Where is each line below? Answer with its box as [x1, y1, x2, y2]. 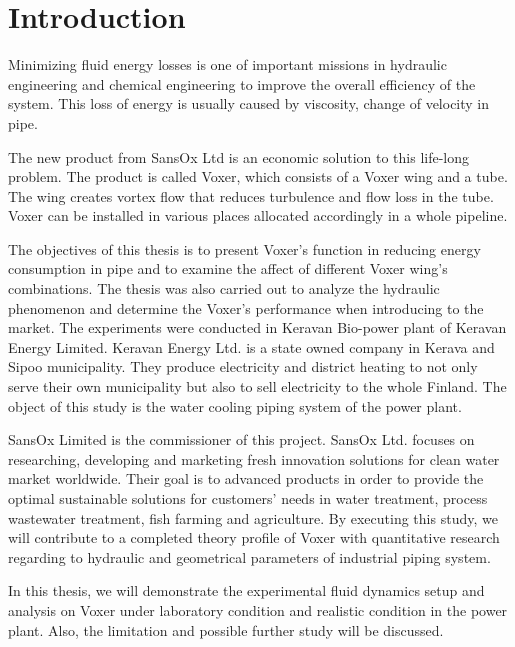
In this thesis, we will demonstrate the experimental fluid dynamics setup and [8, 580, 485, 601]
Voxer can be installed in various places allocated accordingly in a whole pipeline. [8, 205, 508, 226]
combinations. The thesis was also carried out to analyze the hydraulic [8, 278, 440, 299]
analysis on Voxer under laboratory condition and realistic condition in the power [8, 599, 508, 620]
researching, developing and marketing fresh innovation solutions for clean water [8, 448, 500, 469]
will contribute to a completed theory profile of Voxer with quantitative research [8, 527, 500, 548]
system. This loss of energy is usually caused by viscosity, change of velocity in [8, 93, 490, 114]
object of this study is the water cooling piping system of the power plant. [8, 395, 462, 416]
